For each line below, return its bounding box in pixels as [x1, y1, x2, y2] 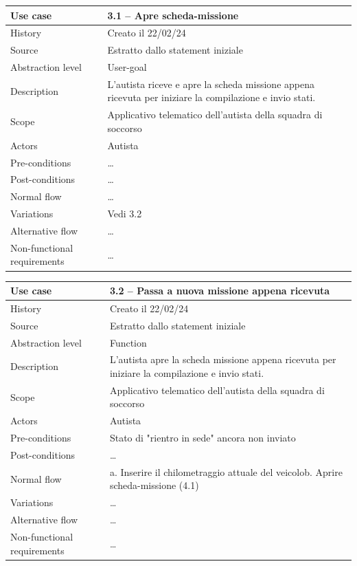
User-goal [107, 60, 147, 74]
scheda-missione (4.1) [109, 478, 199, 492]
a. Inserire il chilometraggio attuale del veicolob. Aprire [109, 464, 343, 479]
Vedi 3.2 [107, 206, 142, 221]
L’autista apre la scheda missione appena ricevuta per [109, 352, 336, 367]
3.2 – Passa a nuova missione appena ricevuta [109, 283, 330, 297]
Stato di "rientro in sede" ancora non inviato [109, 431, 296, 445]
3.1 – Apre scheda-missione [107, 8, 239, 22]
